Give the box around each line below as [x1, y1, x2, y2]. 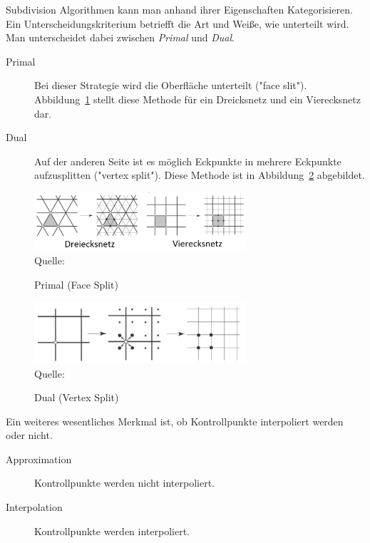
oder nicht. [6, 428, 53, 443]
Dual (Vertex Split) [34, 390, 119, 405]
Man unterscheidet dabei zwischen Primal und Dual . [6, 30, 235, 45]
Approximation [6, 451, 72, 466]
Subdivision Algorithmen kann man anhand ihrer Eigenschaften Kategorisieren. [6, 2, 353, 16]
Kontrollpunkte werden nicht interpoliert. [34, 475, 215, 490]
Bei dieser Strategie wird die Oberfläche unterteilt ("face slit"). [34, 78, 307, 93]
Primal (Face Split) [34, 276, 118, 291]
